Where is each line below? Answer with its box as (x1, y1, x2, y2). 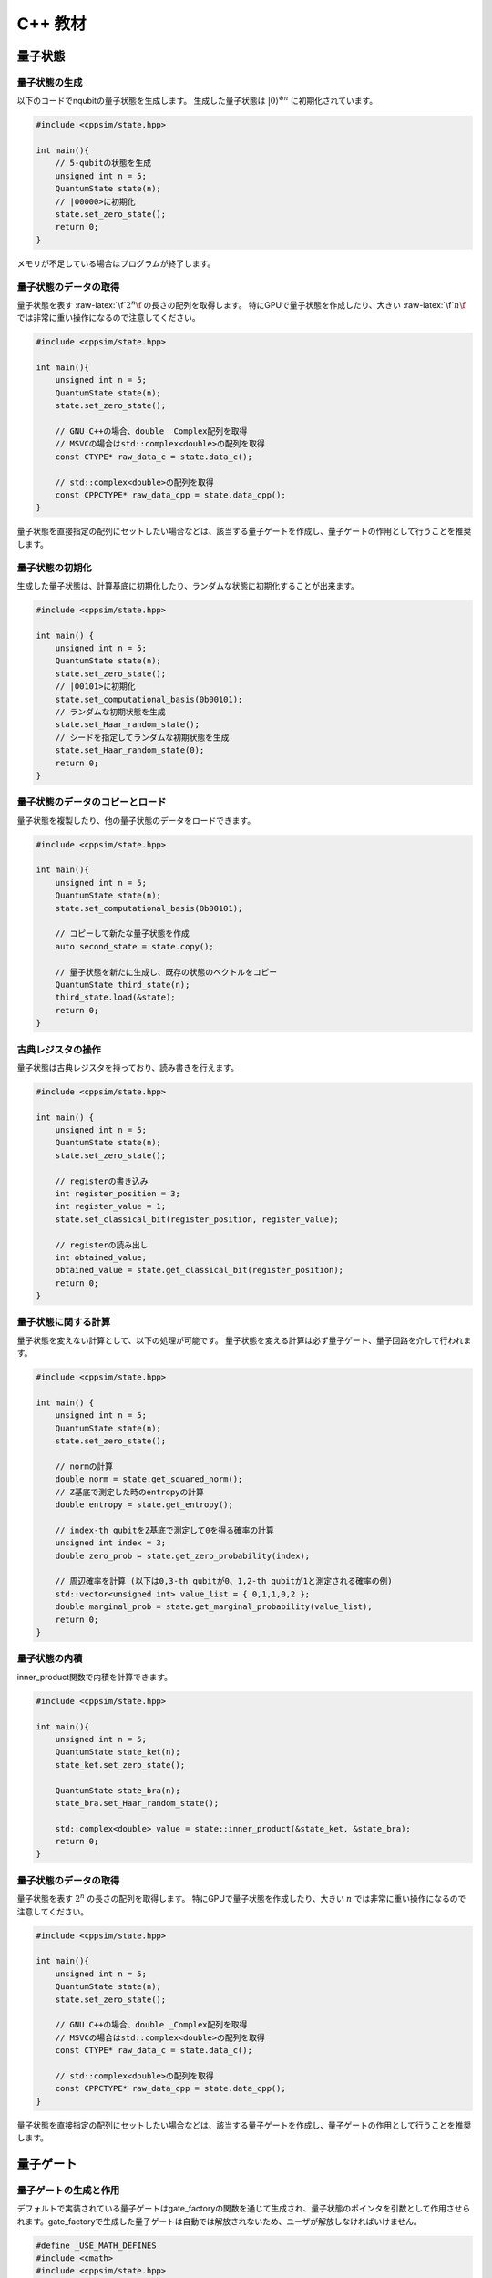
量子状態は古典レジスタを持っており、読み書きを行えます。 (16, 1062, 239, 1072)
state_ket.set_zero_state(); (55, 1760, 186, 1770)
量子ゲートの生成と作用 (16, 2183, 120, 2196)
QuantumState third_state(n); (55, 980, 190, 990)
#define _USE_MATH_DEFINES (36, 2240, 157, 2251)
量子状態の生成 (16, 76, 83, 88)
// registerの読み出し (55, 1239, 149, 1250)
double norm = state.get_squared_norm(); (55, 1474, 243, 1484)
